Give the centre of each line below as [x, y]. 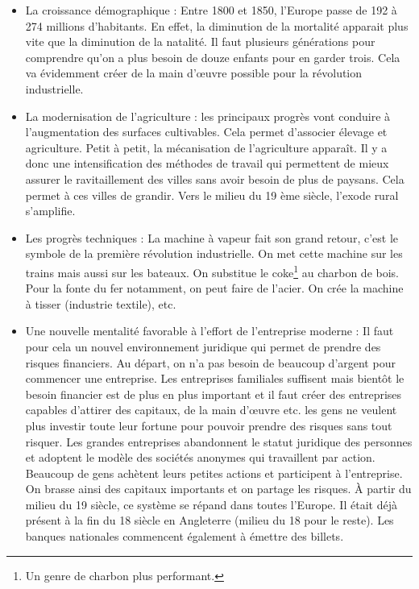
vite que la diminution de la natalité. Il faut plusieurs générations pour [200, 41]
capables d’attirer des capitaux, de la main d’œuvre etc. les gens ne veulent [211, 410]
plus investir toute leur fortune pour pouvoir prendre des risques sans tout [209, 425]
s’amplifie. [50, 211]
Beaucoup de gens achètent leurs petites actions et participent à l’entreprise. [214, 473]
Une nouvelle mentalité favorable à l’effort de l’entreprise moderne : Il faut [209, 331]
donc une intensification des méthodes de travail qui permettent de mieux [207, 163]
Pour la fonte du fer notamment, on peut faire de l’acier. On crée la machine [214, 288]
